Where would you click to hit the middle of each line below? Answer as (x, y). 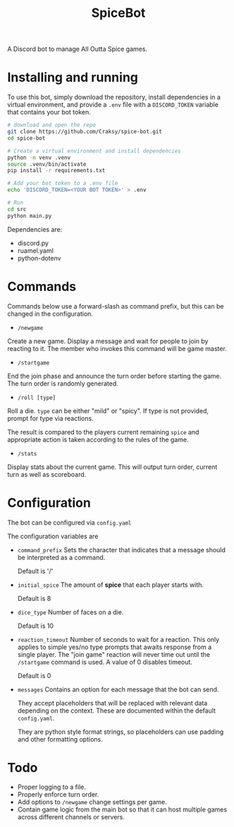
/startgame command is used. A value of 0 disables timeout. (105, 662)
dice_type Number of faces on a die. (70, 612)
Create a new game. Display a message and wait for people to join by (108, 341)
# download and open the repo (52, 125)
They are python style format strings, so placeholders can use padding (121, 732)
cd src (17, 209)
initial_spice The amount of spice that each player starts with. (111, 585)
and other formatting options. (60, 739)
